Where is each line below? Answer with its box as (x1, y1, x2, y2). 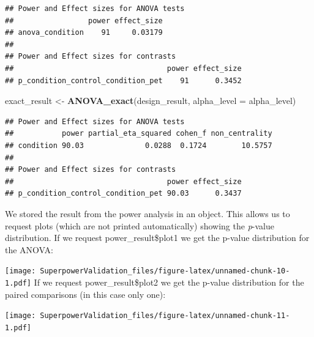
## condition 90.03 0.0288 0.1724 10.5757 (5, 141, 272, 150)
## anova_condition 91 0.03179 (5, 28, 163, 37)
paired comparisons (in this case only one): (5, 287, 166, 300)
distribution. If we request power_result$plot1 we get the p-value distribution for (5, 231, 310, 244)
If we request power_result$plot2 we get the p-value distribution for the (34, 275, 304, 288)
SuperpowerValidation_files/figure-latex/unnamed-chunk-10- (40, 267, 290, 276)
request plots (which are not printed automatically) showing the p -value (5, 219, 274, 232)
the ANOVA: (5, 243, 53, 256)
